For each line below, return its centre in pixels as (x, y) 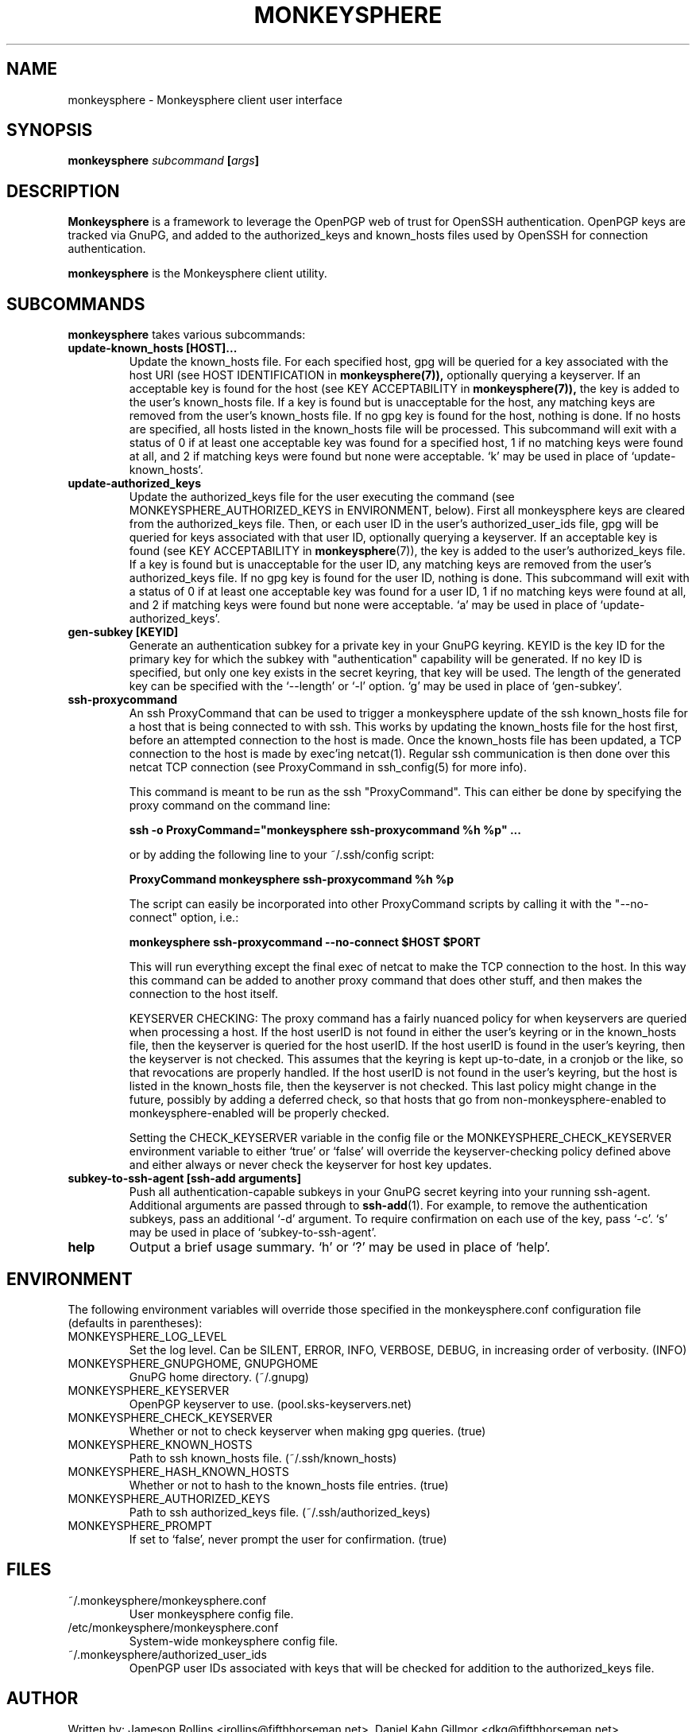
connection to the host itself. (203, 994)
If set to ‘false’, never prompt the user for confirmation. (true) (288, 1539)
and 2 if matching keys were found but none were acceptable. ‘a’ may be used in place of (363, 605)
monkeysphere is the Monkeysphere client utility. (197, 274)
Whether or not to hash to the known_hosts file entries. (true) (289, 1485)
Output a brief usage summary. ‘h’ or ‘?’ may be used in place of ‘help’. (340, 1247)
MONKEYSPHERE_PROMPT (140, 1525)
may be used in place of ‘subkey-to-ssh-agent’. (253, 1233)
